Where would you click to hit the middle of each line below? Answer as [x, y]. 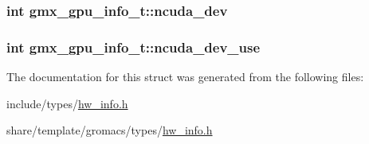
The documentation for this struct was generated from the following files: [185, 77]
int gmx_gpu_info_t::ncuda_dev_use [133, 47]
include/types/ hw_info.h [67, 103]
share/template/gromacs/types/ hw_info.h [110, 130]
